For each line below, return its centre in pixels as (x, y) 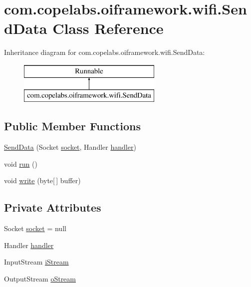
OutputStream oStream (40, 279)
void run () (21, 163)
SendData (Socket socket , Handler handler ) (70, 147)
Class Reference (108, 28)
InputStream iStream (36, 262)
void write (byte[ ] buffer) (42, 180)
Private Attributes (53, 207)
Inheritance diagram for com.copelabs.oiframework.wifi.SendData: (105, 52)
